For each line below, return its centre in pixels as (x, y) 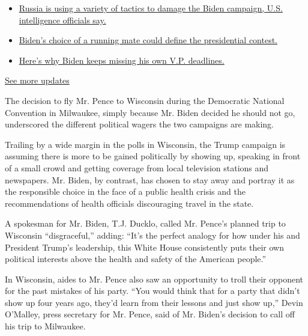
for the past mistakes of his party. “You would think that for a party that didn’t (152, 291)
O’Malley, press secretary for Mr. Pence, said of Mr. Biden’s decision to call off (150, 314)
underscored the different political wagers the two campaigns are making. (140, 124)
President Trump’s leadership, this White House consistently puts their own (144, 247)
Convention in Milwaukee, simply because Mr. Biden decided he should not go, (150, 112)
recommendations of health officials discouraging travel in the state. (129, 203)
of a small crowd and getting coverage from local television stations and (137, 167)
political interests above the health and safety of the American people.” (136, 259)
